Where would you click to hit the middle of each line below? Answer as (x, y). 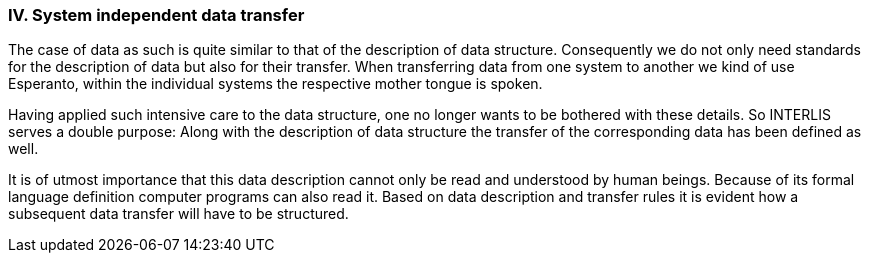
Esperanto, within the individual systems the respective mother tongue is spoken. (275, 84)
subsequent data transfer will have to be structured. (178, 214)
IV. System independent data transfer (156, 15)
